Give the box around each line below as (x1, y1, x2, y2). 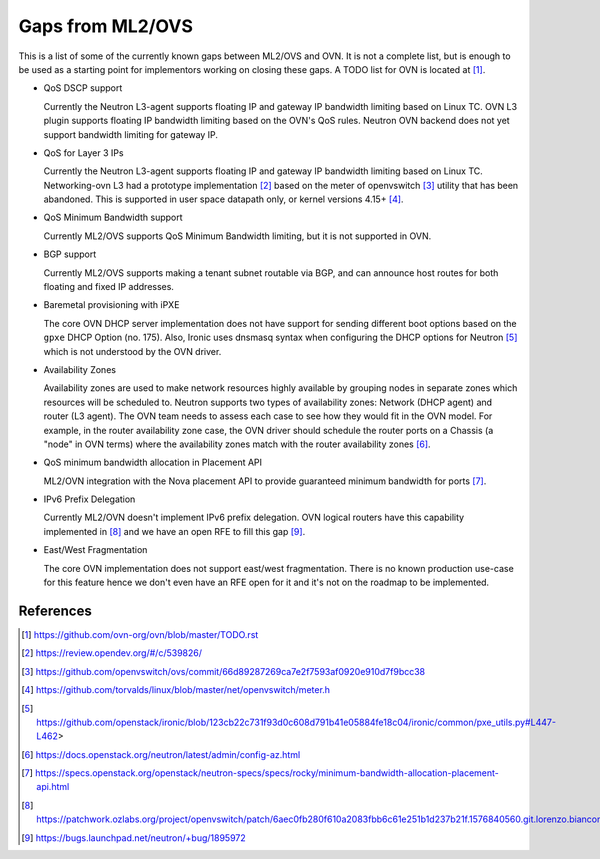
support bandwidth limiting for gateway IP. (43, 128, 219, 140)
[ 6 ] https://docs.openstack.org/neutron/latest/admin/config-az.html (21, 748, 301, 760)
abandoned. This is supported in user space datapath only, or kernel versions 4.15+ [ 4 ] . (43, 193, 404, 205)
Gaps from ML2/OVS (18, 15, 194, 37)
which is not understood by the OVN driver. (43, 345, 222, 357)
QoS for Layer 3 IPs (43, 146, 124, 159)
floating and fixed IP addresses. (43, 281, 175, 293)
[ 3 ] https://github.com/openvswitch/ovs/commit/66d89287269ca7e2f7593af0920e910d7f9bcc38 (21, 665, 426, 677)
